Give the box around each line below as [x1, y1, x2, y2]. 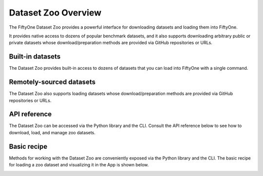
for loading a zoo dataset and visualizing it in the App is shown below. [9, 162, 149, 168]
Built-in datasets [9, 52, 61, 61]
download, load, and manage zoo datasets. [9, 129, 96, 135]
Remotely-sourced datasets [9, 78, 96, 86]
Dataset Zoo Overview [9, 7, 102, 18]
